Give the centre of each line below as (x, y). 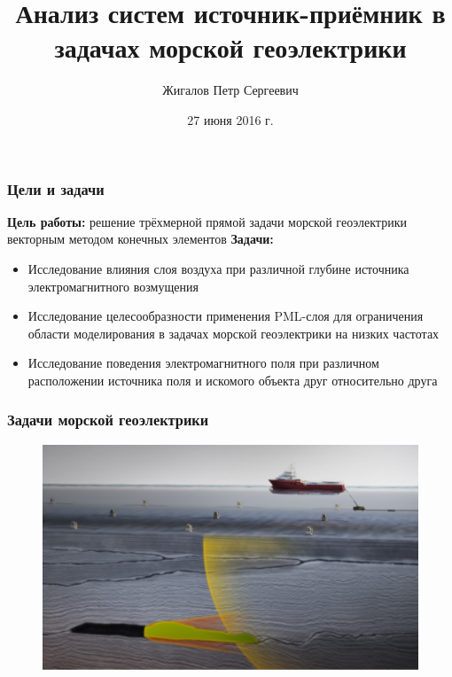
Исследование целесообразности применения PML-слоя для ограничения (226, 316)
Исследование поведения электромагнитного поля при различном (203, 363)
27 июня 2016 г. (230, 119)
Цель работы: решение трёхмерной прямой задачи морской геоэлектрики (207, 221)
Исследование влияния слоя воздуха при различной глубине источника (218, 268)
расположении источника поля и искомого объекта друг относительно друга (233, 380)
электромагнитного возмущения (113, 286)
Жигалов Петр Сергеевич (230, 90)
